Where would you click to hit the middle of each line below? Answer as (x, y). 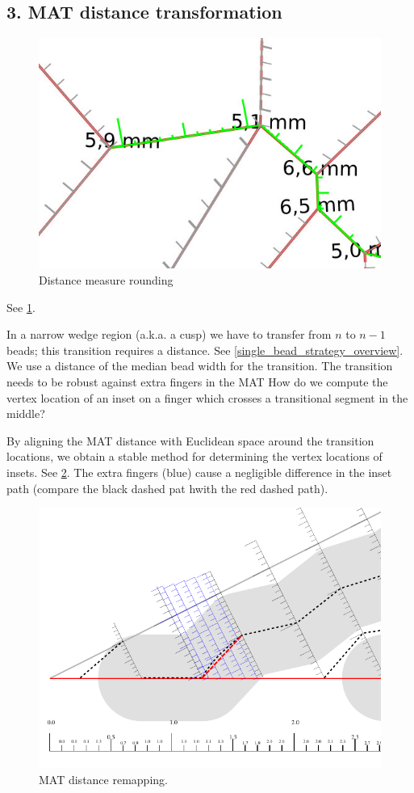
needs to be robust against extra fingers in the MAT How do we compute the (197, 382)
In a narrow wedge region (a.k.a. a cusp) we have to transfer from (169, 334)
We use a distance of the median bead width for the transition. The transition (200, 366)
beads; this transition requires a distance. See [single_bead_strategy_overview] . (205, 350)
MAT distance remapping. (103, 779)
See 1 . (21, 307)
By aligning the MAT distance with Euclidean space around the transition (190, 440)
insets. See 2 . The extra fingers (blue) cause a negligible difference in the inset (199, 472)
